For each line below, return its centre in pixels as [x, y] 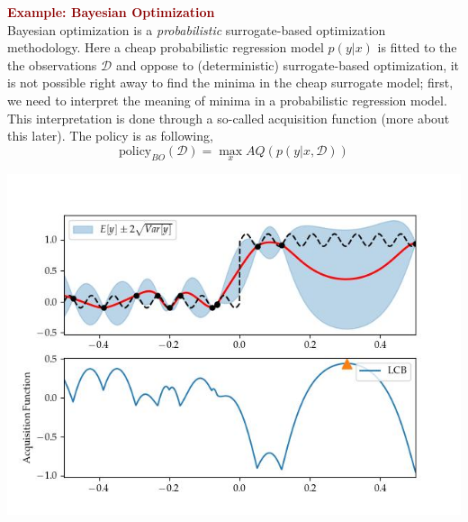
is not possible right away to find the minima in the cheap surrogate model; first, [230, 82]
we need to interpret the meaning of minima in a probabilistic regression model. [227, 100]
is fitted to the [417, 47]
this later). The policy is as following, [110, 136]
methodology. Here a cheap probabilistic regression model [166, 47]
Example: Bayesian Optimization [111, 12]
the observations [52, 64]
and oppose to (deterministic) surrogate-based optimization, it [288, 64]
